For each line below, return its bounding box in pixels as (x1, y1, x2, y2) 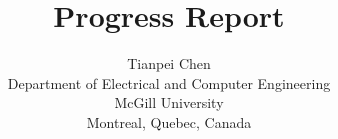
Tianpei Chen (127, 53, 211, 74)
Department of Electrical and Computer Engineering (7, 72, 331, 93)
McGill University (114, 92, 224, 113)
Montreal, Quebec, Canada (86, 111, 252, 132)
